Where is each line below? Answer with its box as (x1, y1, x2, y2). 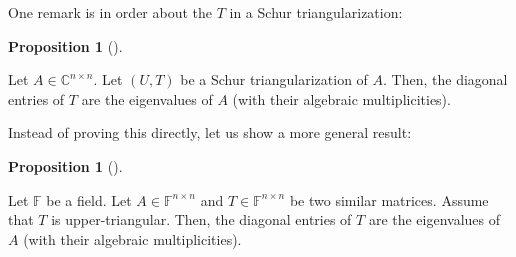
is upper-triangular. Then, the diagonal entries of (51, 209, 352, 230)
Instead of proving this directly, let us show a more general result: (8, 122, 412, 143)
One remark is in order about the (8, 2, 213, 22)
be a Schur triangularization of (180, 69, 368, 90)
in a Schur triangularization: (229, 2, 403, 22)
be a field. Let (46, 189, 132, 210)
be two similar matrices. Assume (289, 189, 489, 210)
